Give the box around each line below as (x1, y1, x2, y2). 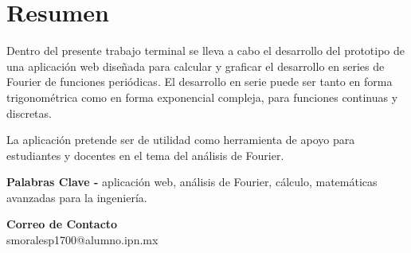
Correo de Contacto (6, 216, 118, 232)
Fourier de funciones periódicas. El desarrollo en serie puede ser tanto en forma (6, 73, 393, 90)
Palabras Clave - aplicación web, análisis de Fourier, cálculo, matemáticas (6, 173, 378, 190)
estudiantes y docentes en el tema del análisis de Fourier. (6, 146, 284, 163)
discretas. (6, 104, 52, 121)
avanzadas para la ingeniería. (6, 189, 147, 205)
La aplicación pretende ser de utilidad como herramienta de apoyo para (6, 131, 355, 148)
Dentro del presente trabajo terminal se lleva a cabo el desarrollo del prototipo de (6, 42, 405, 59)
